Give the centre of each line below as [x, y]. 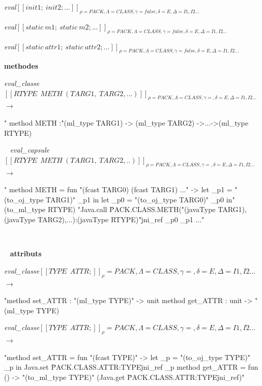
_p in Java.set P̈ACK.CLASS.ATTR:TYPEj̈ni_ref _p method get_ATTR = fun [131, 367]
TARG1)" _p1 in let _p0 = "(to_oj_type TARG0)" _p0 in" [140, 199]
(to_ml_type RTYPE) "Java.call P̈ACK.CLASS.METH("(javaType [110, 209]
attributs [26, 254]
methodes [21, 66]
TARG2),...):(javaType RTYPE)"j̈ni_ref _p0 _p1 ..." [121, 219]
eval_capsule [30, 150]
